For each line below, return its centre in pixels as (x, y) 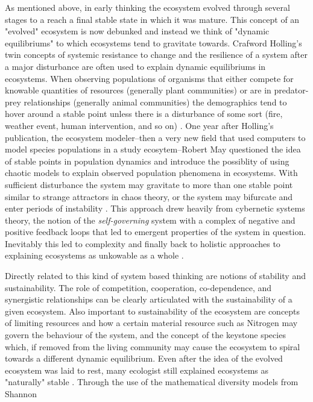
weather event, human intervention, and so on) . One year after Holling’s (139, 125)
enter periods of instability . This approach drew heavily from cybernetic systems (155, 208)
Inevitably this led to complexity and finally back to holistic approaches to (143, 243)
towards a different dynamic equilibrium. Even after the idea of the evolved (144, 358)
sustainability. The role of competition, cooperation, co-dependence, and (138, 287)
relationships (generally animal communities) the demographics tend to (155, 102)
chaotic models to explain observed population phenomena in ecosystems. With (151, 173)
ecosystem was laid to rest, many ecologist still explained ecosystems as (137, 370)
